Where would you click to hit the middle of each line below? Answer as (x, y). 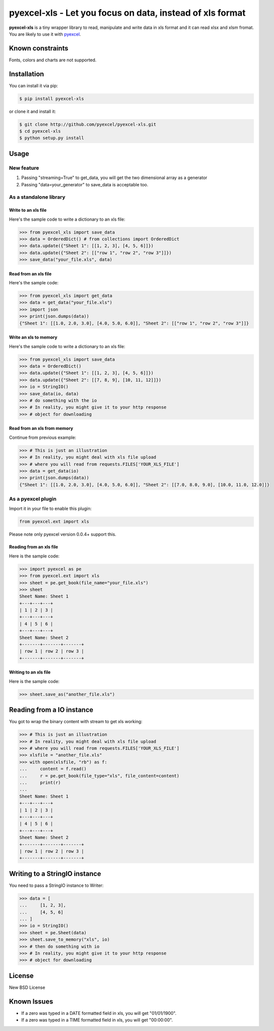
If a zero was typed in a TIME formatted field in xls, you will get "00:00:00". (97, 1020)
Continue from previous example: (43, 437)
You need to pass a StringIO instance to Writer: (56, 885)
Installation (26, 74)
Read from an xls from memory (41, 428)
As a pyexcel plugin (33, 499)
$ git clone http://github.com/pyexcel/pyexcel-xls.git (88, 124)
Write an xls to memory (33, 337)
